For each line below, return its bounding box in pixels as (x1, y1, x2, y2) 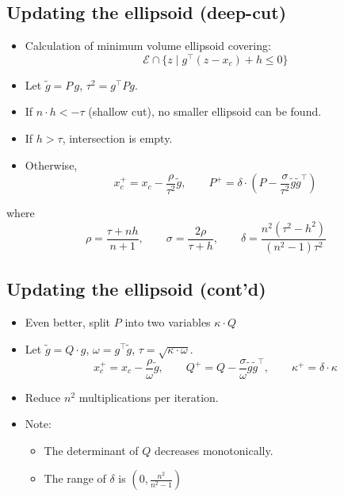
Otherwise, (25, 156, 78, 173)
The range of (44, 470, 106, 487)
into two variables (124, 313, 211, 330)
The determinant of (44, 442, 139, 458)
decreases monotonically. (155, 442, 273, 458)
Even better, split (25, 313, 111, 330)
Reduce (25, 388, 61, 405)
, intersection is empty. (62, 130, 173, 147)
